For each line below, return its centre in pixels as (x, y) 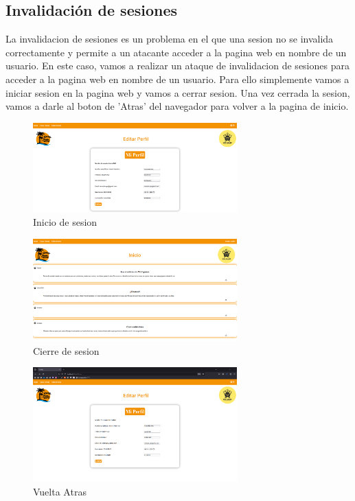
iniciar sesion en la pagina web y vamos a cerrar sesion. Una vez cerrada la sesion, (178, 92)
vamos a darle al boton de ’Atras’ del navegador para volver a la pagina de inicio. (177, 106)
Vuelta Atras (60, 491)
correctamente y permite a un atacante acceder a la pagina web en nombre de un (176, 52)
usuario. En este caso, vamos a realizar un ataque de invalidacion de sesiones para (177, 66)
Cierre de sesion (66, 350)
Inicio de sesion (65, 222)
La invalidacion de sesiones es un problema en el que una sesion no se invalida (170, 39)
